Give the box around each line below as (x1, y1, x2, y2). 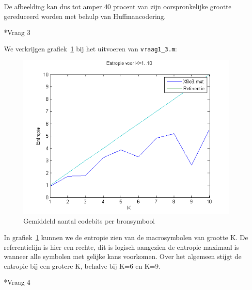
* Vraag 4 (4, 277, 31, 287)
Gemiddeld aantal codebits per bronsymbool (23, 216, 155, 226)
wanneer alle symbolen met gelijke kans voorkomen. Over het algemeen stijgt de (4, 251, 242, 261)
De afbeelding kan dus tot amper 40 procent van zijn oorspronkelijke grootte (4, 1, 232, 11)
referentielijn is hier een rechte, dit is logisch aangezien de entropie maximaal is (4, 242, 239, 252)
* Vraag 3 (4, 27, 31, 37)
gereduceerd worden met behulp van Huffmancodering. (4, 11, 166, 21)
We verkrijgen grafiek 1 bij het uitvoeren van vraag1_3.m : (4, 43, 177, 53)
